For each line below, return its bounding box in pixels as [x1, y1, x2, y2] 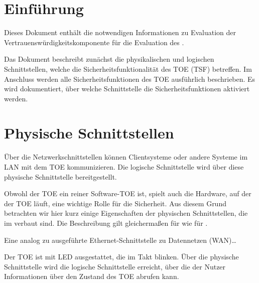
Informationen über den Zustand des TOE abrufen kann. [4, 271, 179, 281]
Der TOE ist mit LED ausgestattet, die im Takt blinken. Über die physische [4, 251, 239, 262]
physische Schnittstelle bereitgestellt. [4, 171, 117, 182]
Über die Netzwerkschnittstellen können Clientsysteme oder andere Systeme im [4, 152, 248, 162]
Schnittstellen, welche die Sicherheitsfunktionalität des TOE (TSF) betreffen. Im [4, 63, 252, 74]
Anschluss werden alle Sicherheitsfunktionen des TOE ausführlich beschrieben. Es [4, 73, 255, 84]
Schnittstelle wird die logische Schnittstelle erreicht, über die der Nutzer [4, 261, 226, 271]
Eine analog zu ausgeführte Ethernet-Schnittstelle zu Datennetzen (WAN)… [4, 234, 236, 245]
